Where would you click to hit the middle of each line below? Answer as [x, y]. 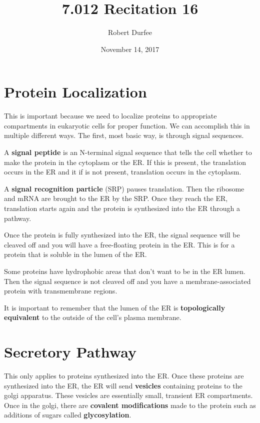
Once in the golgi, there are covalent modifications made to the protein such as [130, 405]
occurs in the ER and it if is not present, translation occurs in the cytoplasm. [123, 172]
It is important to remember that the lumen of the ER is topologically [115, 307]
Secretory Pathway [70, 352]
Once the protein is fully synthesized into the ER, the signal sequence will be [122, 235]
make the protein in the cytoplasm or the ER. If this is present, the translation [125, 162]
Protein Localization [75, 92]
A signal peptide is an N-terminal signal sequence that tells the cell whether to [128, 152]
